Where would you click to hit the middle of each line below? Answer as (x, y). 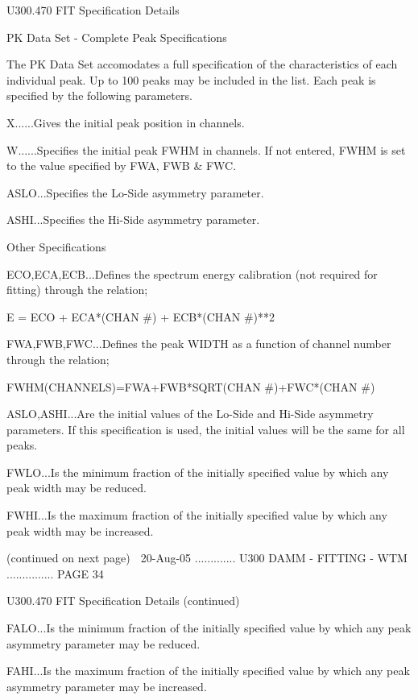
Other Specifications (56, 246)
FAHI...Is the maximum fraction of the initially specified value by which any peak (208, 671)
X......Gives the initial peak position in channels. (126, 122)
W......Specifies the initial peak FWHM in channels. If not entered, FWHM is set (206, 149)
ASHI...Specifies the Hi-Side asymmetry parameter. (133, 220)
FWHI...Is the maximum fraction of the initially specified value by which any (197, 515)
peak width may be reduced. (77, 488)
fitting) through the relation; (77, 290)
